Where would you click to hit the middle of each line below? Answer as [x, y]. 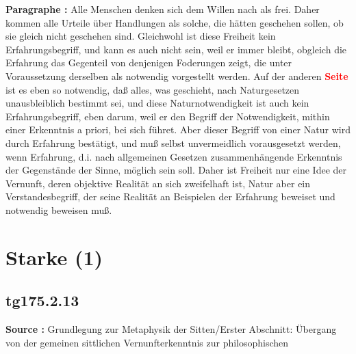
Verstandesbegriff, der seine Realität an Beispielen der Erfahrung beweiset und [170, 196]
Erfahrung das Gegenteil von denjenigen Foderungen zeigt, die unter [149, 63]
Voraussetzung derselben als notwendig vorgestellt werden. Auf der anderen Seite [177, 76]
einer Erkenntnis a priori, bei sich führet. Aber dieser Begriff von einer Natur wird [178, 130]
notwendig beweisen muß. [59, 209]
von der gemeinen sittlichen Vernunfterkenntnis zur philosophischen [147, 342]
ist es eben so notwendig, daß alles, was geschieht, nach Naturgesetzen [153, 89]
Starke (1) [54, 257]
